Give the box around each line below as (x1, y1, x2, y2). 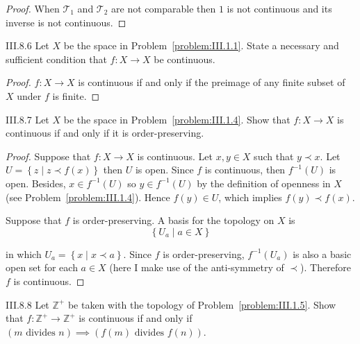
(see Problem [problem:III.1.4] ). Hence (6, 189, 170, 204)
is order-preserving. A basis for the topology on (72, 213, 275, 227)
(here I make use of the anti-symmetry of (109, 260, 284, 275)
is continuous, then (204, 162, 286, 177)
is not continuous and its (227, 1, 332, 15)
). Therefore (300, 260, 351, 275)
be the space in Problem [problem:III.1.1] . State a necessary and (63, 38, 339, 53)
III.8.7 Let (6, 112, 49, 126)
